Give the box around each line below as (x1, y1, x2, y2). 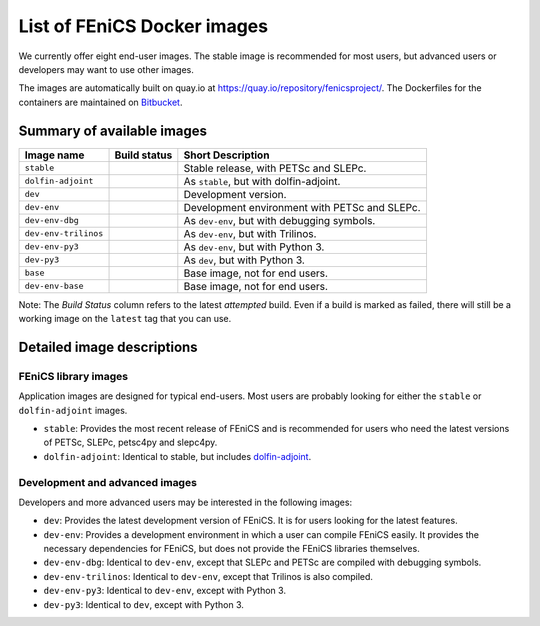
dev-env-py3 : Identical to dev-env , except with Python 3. (43, 585, 287, 597)
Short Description (183, 148, 270, 162)
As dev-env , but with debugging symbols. (183, 213, 376, 227)
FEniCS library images (18, 369, 129, 383)
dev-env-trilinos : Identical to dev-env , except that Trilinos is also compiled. (43, 570, 374, 582)
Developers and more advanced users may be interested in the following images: (18, 496, 353, 508)
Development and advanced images (18, 475, 197, 489)
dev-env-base (24, 281, 84, 292)
